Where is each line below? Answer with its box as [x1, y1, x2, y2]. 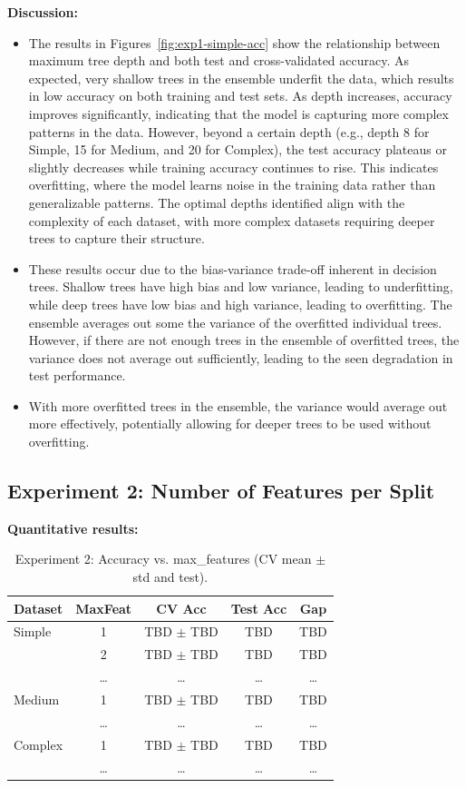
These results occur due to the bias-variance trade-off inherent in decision [28, 259, 437, 278]
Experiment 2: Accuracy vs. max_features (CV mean [15, 549, 312, 568]
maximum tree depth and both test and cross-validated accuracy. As [28, 51, 410, 70]
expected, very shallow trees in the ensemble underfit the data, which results [28, 68, 454, 87]
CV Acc [156, 598, 207, 617]
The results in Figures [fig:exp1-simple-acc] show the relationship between [28, 33, 441, 52]
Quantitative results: [7, 518, 139, 537]
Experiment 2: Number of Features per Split [7, 477, 435, 505]
